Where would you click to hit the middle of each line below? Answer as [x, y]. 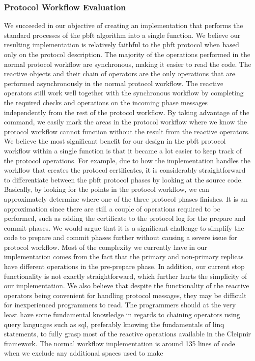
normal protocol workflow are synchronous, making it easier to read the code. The [127, 64]
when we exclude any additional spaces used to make [84, 353]
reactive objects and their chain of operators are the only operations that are [120, 74]
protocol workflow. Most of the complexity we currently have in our [106, 247]
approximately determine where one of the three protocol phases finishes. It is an [126, 198]
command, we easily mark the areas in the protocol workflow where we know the [126, 122]
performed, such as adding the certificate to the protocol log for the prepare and [125, 218]
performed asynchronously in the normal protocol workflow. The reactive [114, 83]
